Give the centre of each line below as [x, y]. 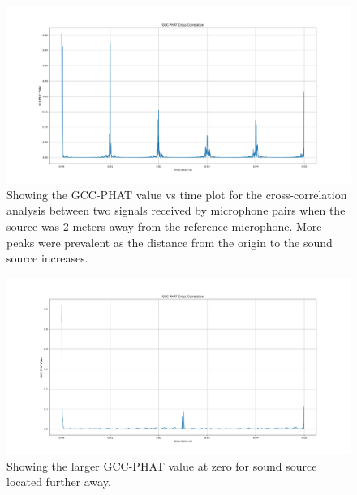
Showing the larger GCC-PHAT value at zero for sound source [162, 465]
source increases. [47, 258]
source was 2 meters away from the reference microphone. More [164, 226]
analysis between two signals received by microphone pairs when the [176, 210]
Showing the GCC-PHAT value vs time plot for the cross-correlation [177, 194]
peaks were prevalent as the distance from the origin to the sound [170, 242]
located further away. [59, 482]
